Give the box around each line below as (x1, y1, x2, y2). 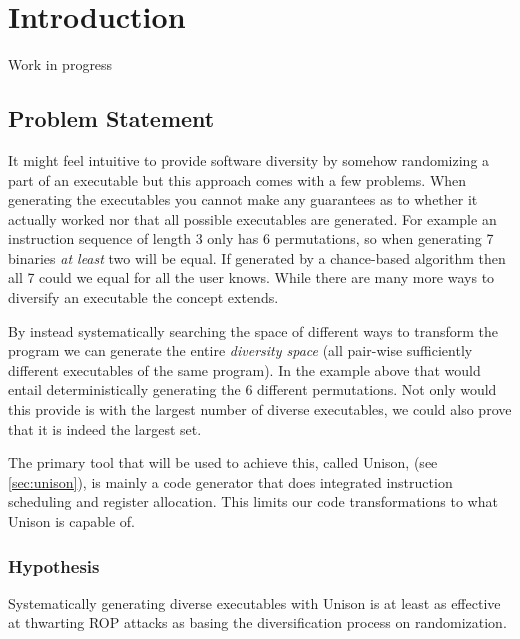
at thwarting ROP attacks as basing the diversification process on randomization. (8, 612, 507, 633)
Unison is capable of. (8, 511, 135, 532)
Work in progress (8, 54, 113, 75)
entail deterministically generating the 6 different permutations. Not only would (8, 379, 497, 400)
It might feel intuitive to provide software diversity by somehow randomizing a (8, 149, 490, 170)
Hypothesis (8, 553, 100, 578)
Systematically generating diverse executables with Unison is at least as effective (8, 592, 501, 613)
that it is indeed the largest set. (8, 418, 202, 439)
